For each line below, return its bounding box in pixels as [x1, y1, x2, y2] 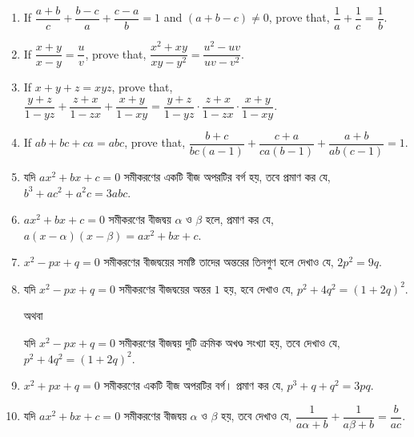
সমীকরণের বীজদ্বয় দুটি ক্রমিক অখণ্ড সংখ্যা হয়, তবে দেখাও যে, [119, 334, 340, 351]
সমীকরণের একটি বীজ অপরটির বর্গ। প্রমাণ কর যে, [103, 377, 283, 394]
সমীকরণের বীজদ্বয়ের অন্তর [119, 280, 211, 297]
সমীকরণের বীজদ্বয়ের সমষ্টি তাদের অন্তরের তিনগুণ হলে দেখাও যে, [103, 253, 334, 270]
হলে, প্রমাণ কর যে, [205, 211, 274, 228]
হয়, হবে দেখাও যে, [223, 280, 294, 297]
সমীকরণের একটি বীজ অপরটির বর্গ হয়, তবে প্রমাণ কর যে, [123, 168, 331, 184]
